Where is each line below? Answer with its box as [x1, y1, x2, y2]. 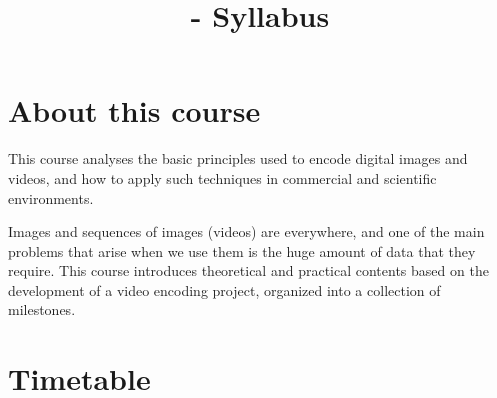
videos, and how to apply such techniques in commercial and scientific [8, 167, 437, 188]
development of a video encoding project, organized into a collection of [8, 279, 441, 300]
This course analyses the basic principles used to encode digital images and [8, 148, 468, 169]
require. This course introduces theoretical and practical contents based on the [8, 260, 489, 281]
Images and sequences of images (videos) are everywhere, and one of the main [8, 221, 485, 242]
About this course [8, 90, 261, 131]
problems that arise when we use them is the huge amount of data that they [8, 240, 476, 261]
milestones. [8, 299, 76, 320]
